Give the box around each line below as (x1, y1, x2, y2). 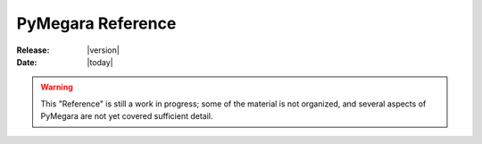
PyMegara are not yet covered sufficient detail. (40, 111, 213, 122)
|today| (87, 56, 113, 67)
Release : (16, 45, 50, 55)
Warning (40, 81, 73, 93)
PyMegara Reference (16, 13, 177, 33)
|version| (87, 45, 120, 55)
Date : (16, 56, 37, 67)
